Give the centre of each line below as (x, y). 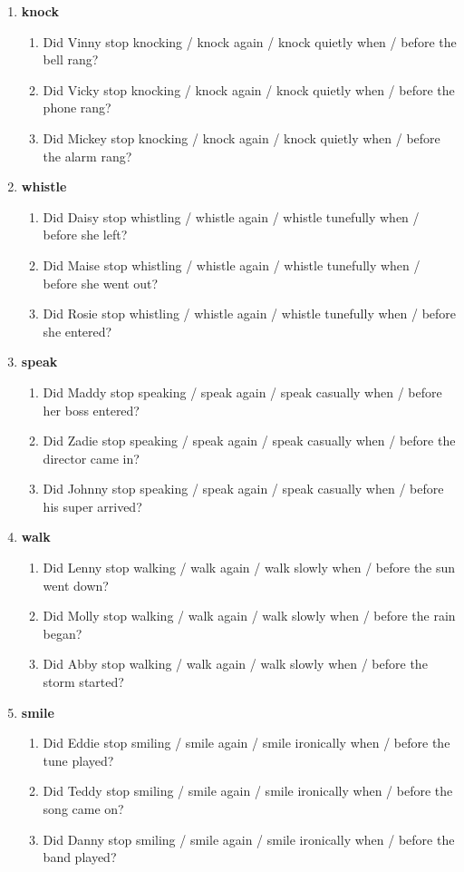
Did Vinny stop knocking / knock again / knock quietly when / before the (250, 41)
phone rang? (77, 108)
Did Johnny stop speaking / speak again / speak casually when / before (243, 489)
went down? (76, 585)
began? (63, 633)
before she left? (85, 235)
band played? (80, 857)
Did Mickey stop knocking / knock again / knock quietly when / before (242, 137)
